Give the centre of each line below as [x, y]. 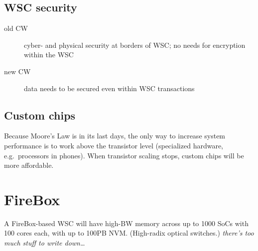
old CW [16, 28]
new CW [17, 71]
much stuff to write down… [45, 243]
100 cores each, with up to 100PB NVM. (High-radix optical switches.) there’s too [129, 233]
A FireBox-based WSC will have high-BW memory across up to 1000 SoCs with [126, 223]
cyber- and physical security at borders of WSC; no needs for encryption [135, 45]
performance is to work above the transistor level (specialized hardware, [114, 145]
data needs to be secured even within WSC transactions [109, 88]
